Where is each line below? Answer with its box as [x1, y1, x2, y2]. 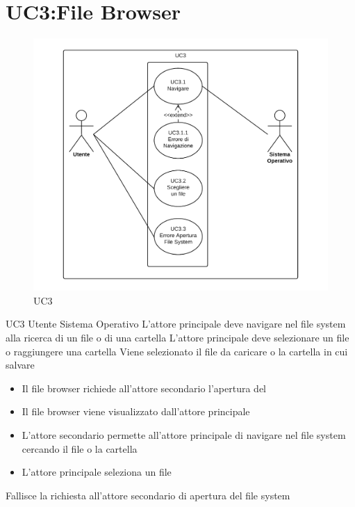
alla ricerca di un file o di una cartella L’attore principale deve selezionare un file [6, 330, 349, 345]
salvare [6, 357, 35, 372]
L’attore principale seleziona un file [22, 465, 172, 479]
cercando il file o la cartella [22, 441, 138, 456]
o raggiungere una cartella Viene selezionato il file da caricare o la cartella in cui [6, 344, 348, 358]
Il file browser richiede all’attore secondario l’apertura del [22, 380, 267, 395]
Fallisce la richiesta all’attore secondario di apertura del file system [6, 488, 290, 502]
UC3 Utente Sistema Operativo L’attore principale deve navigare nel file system [6, 316, 346, 331]
